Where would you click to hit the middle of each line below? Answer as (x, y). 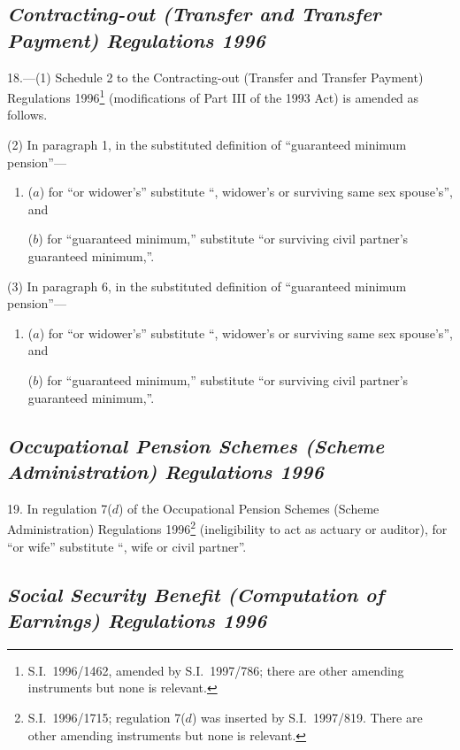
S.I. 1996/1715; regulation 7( (107, 717)
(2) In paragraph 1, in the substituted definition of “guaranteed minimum (207, 145)
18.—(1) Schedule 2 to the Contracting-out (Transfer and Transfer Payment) (215, 77)
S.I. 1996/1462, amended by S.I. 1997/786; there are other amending (216, 670)
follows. (27, 115)
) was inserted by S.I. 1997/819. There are (307, 717)
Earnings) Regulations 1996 (137, 619)
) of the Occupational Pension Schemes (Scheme (249, 508)
